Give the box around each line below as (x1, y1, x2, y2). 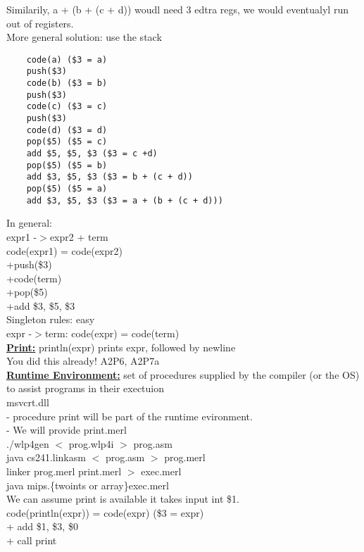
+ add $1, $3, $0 (6, 519, 78, 534)
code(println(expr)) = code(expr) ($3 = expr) (6, 505, 204, 520)
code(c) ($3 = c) (26, 101, 108, 112)
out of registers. (6, 15, 74, 30)
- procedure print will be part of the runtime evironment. (6, 408, 253, 423)
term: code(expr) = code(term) (44, 326, 180, 341)
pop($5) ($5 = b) (26, 160, 108, 170)
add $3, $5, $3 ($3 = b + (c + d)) (26, 172, 193, 182)
